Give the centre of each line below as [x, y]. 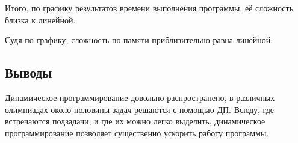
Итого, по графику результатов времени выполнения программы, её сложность [149, 8]
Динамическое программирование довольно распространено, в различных [140, 97]
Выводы [29, 72]
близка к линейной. [40, 20]
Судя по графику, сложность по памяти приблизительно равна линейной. [139, 40]
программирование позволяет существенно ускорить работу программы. [137, 132]
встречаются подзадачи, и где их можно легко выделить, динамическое [135, 121]
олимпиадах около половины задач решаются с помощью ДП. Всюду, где [139, 109]
